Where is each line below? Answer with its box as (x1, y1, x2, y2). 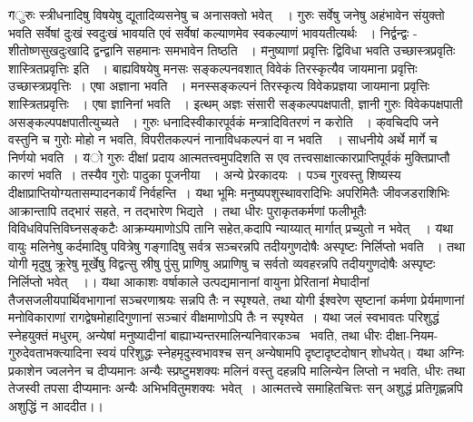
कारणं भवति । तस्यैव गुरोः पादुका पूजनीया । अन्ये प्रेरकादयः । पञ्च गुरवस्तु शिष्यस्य (8, 165, 401, 184)
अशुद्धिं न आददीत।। (8, 397, 104, 416)
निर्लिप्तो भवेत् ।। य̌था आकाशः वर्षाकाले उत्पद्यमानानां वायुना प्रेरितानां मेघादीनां (8, 271, 370, 290)
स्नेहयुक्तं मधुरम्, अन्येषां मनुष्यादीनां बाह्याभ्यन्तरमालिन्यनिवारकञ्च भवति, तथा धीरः (8, 325, 382, 344)
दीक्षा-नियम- (386, 325, 439, 344)
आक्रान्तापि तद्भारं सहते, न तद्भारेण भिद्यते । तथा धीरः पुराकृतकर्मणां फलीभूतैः (8, 201, 367, 220)
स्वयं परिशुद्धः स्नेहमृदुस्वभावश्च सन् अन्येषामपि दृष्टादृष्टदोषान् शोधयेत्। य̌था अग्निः (96, 343, 465, 362)
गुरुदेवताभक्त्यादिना (8, 343, 93, 362)
